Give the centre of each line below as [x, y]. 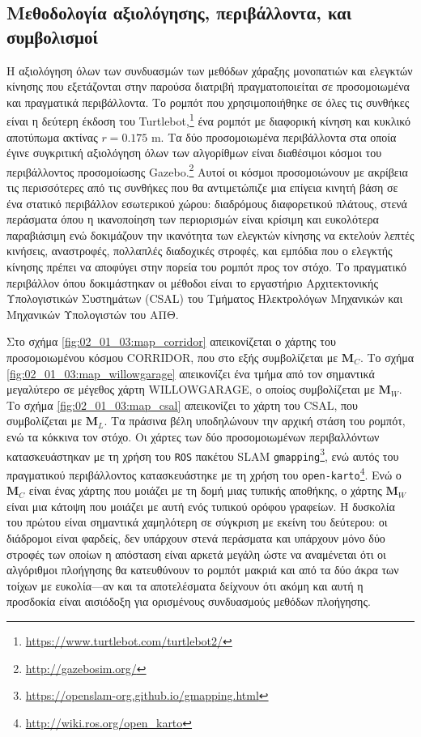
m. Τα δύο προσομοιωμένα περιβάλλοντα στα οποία [274, 136]
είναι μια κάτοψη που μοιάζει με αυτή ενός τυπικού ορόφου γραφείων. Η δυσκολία [201, 506]
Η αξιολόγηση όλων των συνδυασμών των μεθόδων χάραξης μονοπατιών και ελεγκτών [210, 70]
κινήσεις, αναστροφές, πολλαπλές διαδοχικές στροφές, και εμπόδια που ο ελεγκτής [200, 251]
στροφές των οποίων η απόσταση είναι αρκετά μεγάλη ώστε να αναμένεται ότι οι [196, 554]
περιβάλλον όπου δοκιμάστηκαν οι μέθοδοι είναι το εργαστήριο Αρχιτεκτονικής [192, 282]
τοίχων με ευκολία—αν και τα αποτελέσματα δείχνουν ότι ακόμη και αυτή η [185, 585]
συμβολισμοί [52, 36]
